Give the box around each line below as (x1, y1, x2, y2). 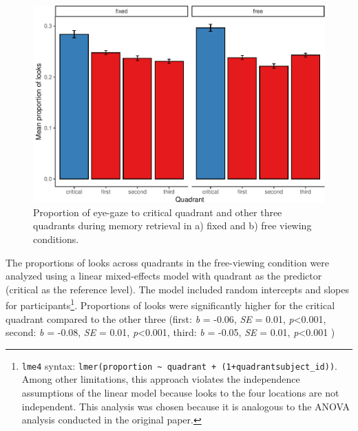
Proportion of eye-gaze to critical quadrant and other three (33, 204, 282, 219)
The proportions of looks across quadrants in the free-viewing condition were (6, 255, 330, 269)
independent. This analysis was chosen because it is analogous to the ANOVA (21, 399, 350, 413)
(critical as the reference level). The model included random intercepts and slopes (6, 282, 350, 296)
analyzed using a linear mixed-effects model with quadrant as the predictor (6, 269, 322, 283)
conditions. (33, 231, 79, 246)
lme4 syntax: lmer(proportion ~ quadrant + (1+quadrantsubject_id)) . (21, 358, 337, 372)
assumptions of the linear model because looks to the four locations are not (21, 386, 339, 400)
